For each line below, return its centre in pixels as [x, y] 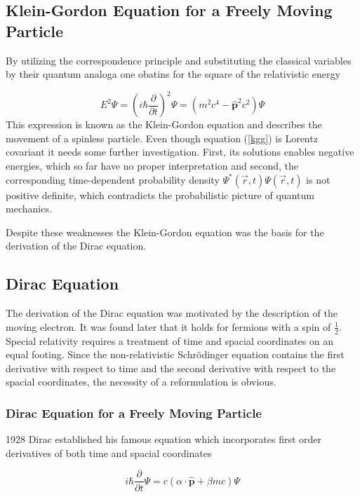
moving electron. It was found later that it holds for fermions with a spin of [168, 326]
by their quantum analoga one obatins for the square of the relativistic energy [173, 74]
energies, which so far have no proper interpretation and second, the [152, 166]
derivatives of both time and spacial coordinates [109, 452]
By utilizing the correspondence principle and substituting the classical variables [179, 60]
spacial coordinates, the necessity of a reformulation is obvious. [141, 382]
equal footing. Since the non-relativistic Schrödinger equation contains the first [175, 354]
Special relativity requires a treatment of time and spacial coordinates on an [170, 340]
